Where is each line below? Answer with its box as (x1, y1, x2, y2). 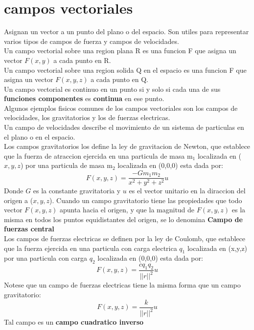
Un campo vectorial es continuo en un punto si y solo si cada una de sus (4, 83, 221, 94)
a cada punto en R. (53, 55, 111, 65)
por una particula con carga (4, 253, 88, 263)
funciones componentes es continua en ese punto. (4, 93, 164, 103)
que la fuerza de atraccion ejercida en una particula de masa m (4, 150, 193, 161)
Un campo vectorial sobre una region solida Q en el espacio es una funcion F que (4, 64, 247, 75)
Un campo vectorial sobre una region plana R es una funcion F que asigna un (4, 45, 236, 56)
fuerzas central (4, 224, 54, 234)
